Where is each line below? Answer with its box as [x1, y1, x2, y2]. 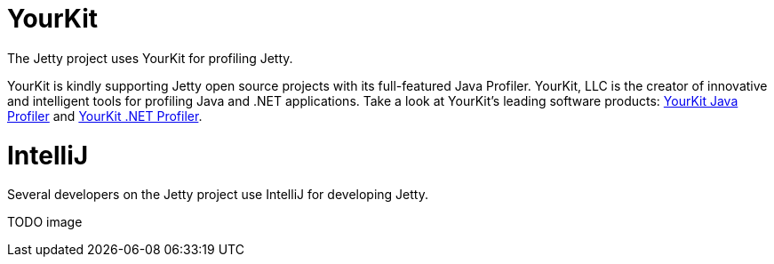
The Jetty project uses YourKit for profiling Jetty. [7, 50, 293, 66]
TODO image [7, 214, 83, 230]
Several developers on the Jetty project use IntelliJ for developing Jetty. [7, 187, 428, 203]
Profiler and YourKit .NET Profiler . [7, 108, 203, 124]
